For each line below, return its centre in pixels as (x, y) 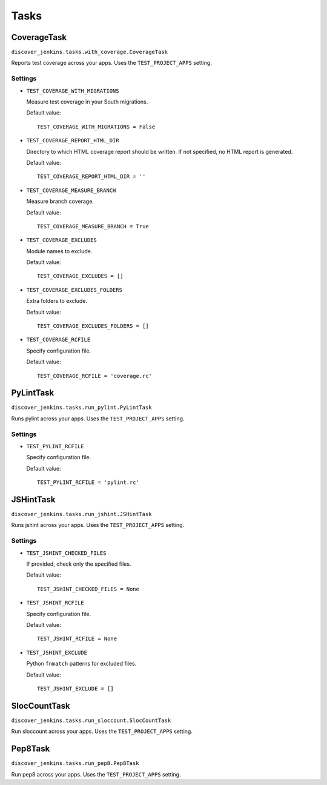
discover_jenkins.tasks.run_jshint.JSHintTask (81, 514)
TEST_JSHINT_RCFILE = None (77, 639)
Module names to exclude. (59, 251)
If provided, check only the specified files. (79, 564)
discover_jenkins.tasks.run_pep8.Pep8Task (75, 763)
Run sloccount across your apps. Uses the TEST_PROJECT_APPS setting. (102, 731)
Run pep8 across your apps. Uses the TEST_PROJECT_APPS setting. (96, 774)
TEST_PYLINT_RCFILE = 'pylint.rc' (88, 482)
